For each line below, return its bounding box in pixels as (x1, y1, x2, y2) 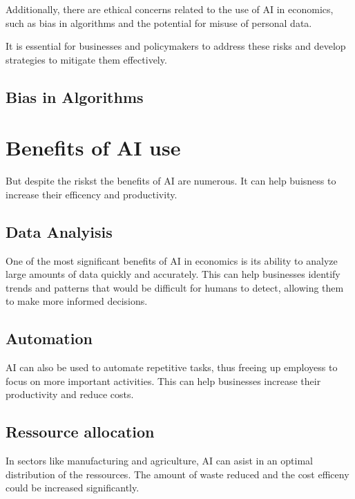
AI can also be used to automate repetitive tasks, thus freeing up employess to (6, 360, 338, 375)
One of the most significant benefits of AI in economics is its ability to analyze (6, 253, 338, 267)
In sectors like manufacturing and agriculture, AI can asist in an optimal (6, 453, 313, 468)
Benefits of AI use (6, 133, 181, 162)
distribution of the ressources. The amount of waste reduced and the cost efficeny (6, 467, 349, 481)
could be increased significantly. (6, 480, 140, 495)
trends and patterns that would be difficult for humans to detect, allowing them (6, 280, 344, 294)
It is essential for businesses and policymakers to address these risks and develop (6, 39, 346, 53)
